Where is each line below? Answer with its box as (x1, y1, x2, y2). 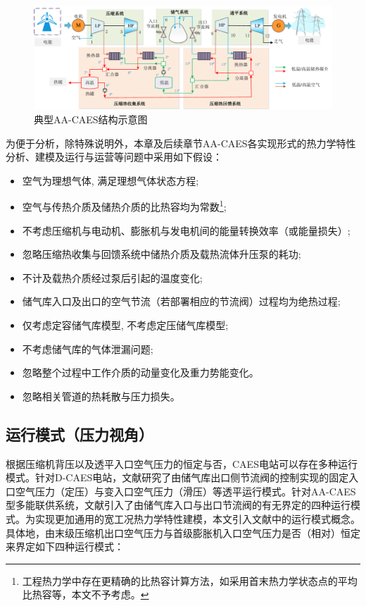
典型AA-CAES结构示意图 (34, 112, 148, 126)
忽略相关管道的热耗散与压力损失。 (22, 388, 180, 403)
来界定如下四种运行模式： (6, 539, 124, 554)
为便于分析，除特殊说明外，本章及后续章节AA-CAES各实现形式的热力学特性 (6, 135, 356, 150)
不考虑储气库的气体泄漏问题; (22, 341, 153, 356)
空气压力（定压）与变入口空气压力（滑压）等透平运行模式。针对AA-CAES (15, 483, 356, 498)
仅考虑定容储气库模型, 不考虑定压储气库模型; (22, 318, 229, 332)
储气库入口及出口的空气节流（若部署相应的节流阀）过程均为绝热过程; (22, 294, 341, 309)
